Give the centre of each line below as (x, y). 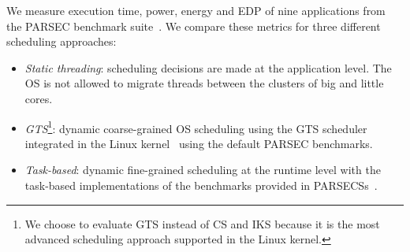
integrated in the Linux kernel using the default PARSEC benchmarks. (199, 143)
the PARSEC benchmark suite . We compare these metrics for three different (194, 26)
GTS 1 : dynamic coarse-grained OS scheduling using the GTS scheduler (196, 127)
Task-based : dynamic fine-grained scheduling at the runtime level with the (203, 170)
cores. (39, 98)
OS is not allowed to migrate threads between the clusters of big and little (204, 83)
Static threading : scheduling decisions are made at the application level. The (208, 67)
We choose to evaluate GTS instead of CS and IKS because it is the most (202, 223)
